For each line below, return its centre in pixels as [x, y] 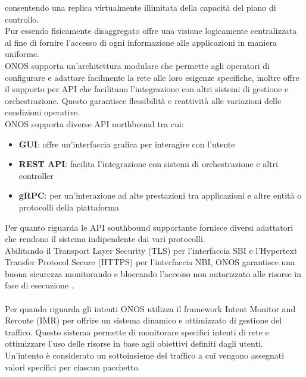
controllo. [22, 19]
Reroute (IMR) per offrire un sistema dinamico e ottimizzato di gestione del [143, 320]
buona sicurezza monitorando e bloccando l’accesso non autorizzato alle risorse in [153, 273]
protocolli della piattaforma [69, 207]
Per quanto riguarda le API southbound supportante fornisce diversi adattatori [149, 227]
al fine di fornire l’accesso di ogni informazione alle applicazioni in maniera [141, 42]
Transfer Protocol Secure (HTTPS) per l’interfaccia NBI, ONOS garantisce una [150, 262]
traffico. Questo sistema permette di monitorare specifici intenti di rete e [137, 332]
